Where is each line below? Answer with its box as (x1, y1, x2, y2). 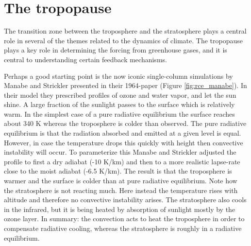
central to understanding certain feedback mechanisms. (4, 54, 167, 64)
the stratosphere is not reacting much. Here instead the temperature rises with (4, 185, 238, 195)
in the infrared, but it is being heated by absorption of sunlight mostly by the (4, 204, 235, 214)
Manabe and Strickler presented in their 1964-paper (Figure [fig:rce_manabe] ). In (4, 80, 247, 90)
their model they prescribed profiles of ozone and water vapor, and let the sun (4, 89, 236, 100)
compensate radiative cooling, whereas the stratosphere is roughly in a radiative (4, 223, 242, 233)
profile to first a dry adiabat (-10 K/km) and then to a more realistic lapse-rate (4, 156, 240, 166)
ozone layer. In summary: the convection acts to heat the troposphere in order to (4, 213, 245, 224)
